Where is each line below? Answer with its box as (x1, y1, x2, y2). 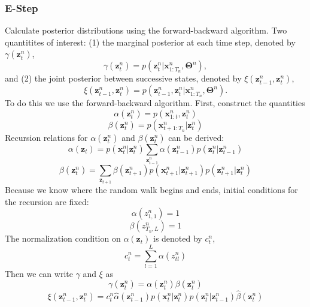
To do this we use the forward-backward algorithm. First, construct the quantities (5, 97, 305, 109)
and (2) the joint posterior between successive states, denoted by (5, 72, 242, 85)
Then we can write (5, 267, 73, 279)
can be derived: (168, 131, 224, 143)
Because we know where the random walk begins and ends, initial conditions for (5, 183, 298, 195)
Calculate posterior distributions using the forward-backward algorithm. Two (5, 24, 287, 37)
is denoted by (153, 232, 202, 245)
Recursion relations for (5, 131, 88, 143)
